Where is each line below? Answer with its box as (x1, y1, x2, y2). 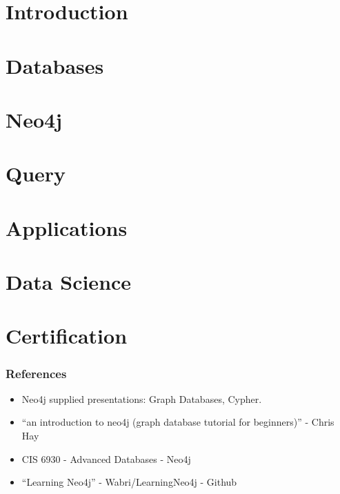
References (6, 364, 67, 382)
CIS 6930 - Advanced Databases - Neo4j (21, 451, 191, 466)
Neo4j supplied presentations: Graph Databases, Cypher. (21, 391, 262, 406)
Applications (6, 213, 128, 241)
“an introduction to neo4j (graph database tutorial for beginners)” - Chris (21, 415, 334, 429)
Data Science (6, 268, 132, 296)
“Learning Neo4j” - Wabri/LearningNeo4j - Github (21, 475, 237, 489)
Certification (6, 322, 128, 350)
